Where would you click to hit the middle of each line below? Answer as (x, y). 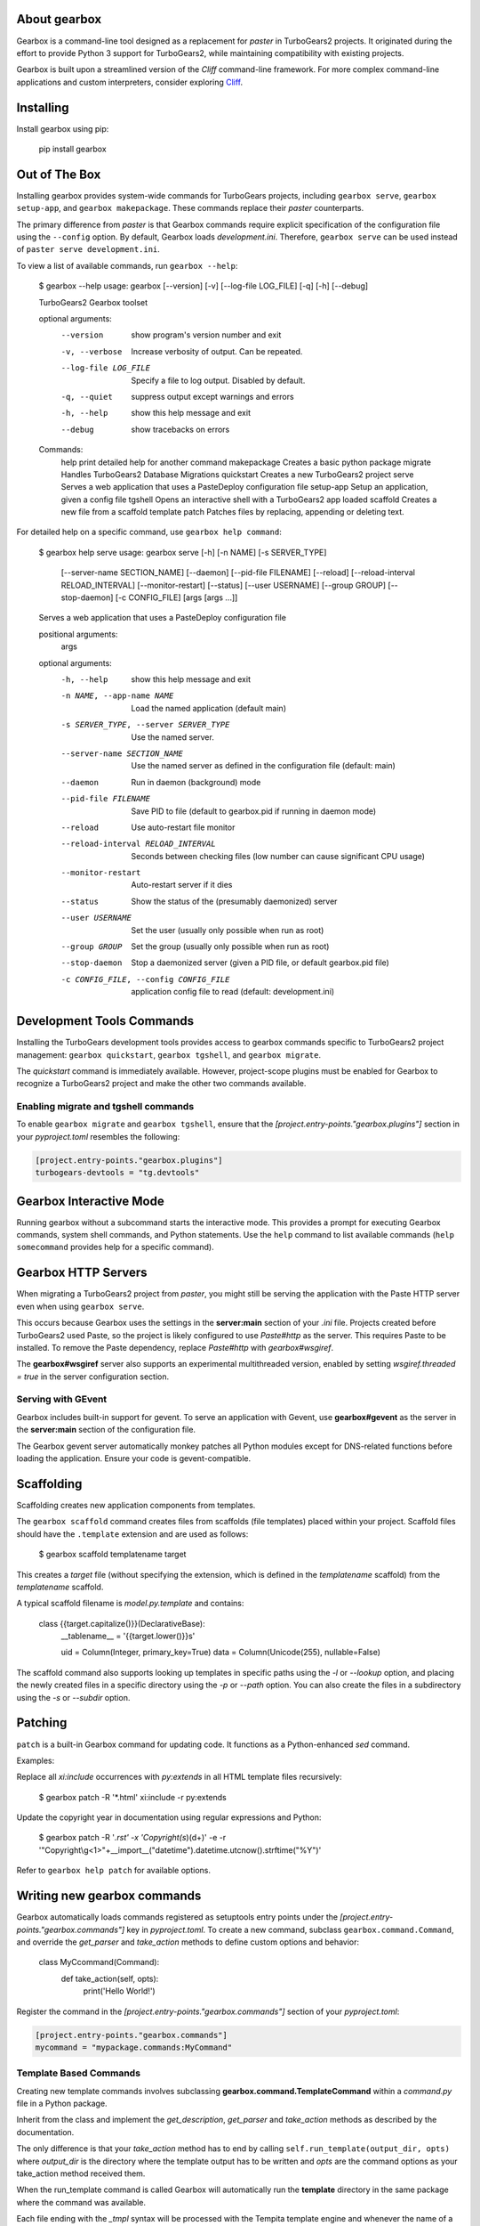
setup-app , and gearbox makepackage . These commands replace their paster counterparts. (190, 208)
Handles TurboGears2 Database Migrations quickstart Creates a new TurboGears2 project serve (237, 474)
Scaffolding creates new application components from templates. (136, 1505)
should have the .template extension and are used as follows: (132, 1534)
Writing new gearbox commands (109, 1896)
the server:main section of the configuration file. (106, 1430)
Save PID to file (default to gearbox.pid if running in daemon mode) (254, 811)
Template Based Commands (79, 2073)
